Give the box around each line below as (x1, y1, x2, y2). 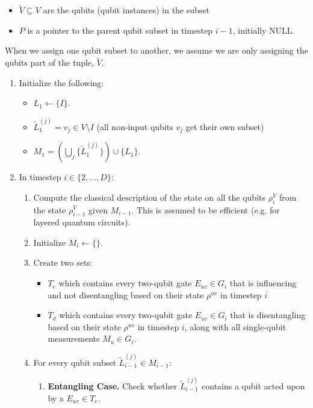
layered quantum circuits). (33, 216, 131, 228)
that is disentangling (230, 309, 306, 321)
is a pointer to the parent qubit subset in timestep (27, 24, 213, 36)
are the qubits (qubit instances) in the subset (43, 4, 209, 16)
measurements (48, 332, 100, 345)
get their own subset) (185, 120, 264, 133)
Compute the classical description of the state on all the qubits (33, 190, 265, 203)
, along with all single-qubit (184, 320, 287, 333)
